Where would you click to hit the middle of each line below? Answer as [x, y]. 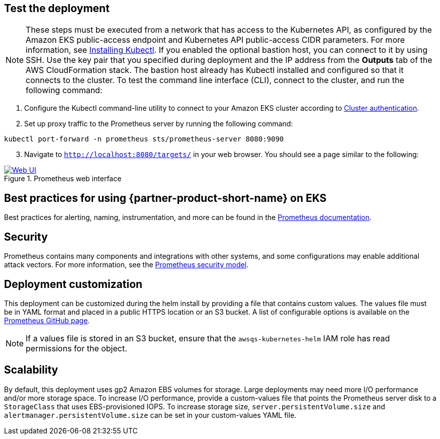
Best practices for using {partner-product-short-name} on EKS [165, 198]
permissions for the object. [76, 348]
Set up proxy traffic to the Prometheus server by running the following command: [159, 124]
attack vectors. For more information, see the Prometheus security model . [126, 265]
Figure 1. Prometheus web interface [63, 179]
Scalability [31, 370]
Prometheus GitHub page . [47, 320]
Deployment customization [73, 284]
